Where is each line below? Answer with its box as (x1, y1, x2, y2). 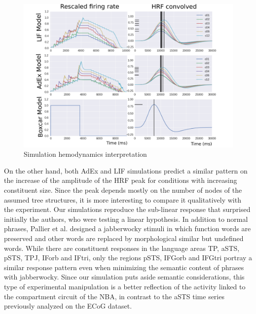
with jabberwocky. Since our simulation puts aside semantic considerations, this (4, 272, 245, 282)
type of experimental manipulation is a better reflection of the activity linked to (4, 281, 246, 291)
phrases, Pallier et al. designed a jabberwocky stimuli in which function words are (4, 223, 251, 234)
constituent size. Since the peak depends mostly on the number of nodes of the (4, 185, 242, 195)
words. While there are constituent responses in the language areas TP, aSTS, (4, 243, 240, 253)
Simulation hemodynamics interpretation (24, 149, 147, 159)
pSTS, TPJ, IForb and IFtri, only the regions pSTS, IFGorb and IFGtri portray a (4, 252, 253, 263)
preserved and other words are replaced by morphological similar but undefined (4, 233, 244, 244)
